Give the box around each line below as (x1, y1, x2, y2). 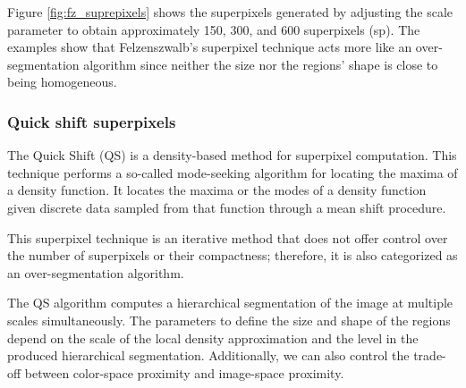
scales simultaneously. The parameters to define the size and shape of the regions (7, 310, 451, 329)
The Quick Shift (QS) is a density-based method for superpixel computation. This (7, 146, 457, 164)
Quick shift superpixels (7, 110, 176, 132)
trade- (413, 346, 446, 365)
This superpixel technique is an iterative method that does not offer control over (7, 228, 448, 247)
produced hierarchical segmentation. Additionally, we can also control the (7, 346, 410, 365)
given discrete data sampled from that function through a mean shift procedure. (7, 198, 446, 216)
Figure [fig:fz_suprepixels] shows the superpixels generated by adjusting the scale (7, 3, 453, 21)
